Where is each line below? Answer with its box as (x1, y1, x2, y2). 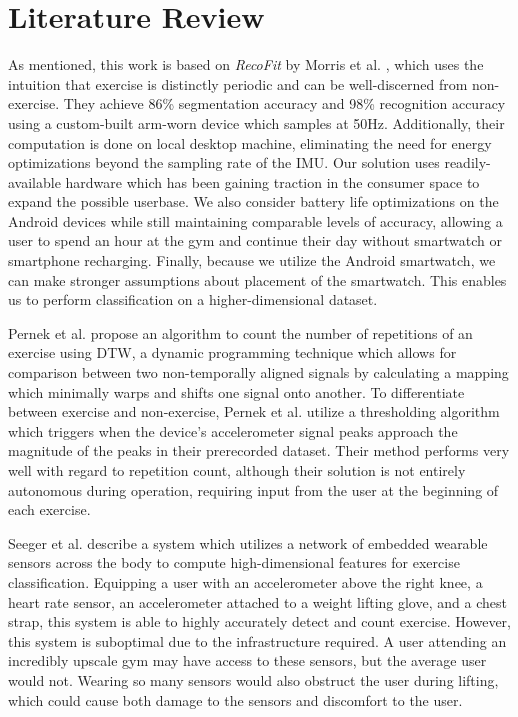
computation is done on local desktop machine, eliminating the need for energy (8, 132, 492, 153)
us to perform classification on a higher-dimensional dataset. (8, 289, 378, 310)
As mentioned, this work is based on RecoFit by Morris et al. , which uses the (8, 54, 484, 75)
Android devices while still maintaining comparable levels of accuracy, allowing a (8, 210, 503, 231)
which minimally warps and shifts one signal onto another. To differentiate (8, 381, 465, 402)
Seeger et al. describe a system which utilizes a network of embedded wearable (8, 532, 488, 553)
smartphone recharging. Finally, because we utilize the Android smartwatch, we (8, 250, 496, 271)
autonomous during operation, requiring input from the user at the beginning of (8, 479, 499, 500)
